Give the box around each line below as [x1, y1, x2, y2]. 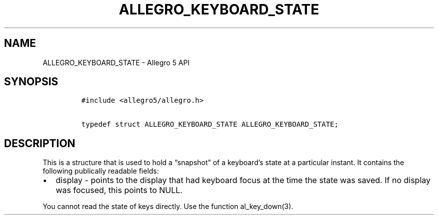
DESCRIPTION [4, 137, 75, 150]
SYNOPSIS [4, 75, 58, 88]
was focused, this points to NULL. [55, 185, 182, 196]
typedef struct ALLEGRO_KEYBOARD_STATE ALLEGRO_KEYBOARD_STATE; [81, 120, 338, 129]
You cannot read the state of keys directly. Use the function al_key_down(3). [42, 202, 293, 211]
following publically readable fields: [42, 167, 159, 176]
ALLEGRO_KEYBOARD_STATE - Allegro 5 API [42, 58, 190, 67]
